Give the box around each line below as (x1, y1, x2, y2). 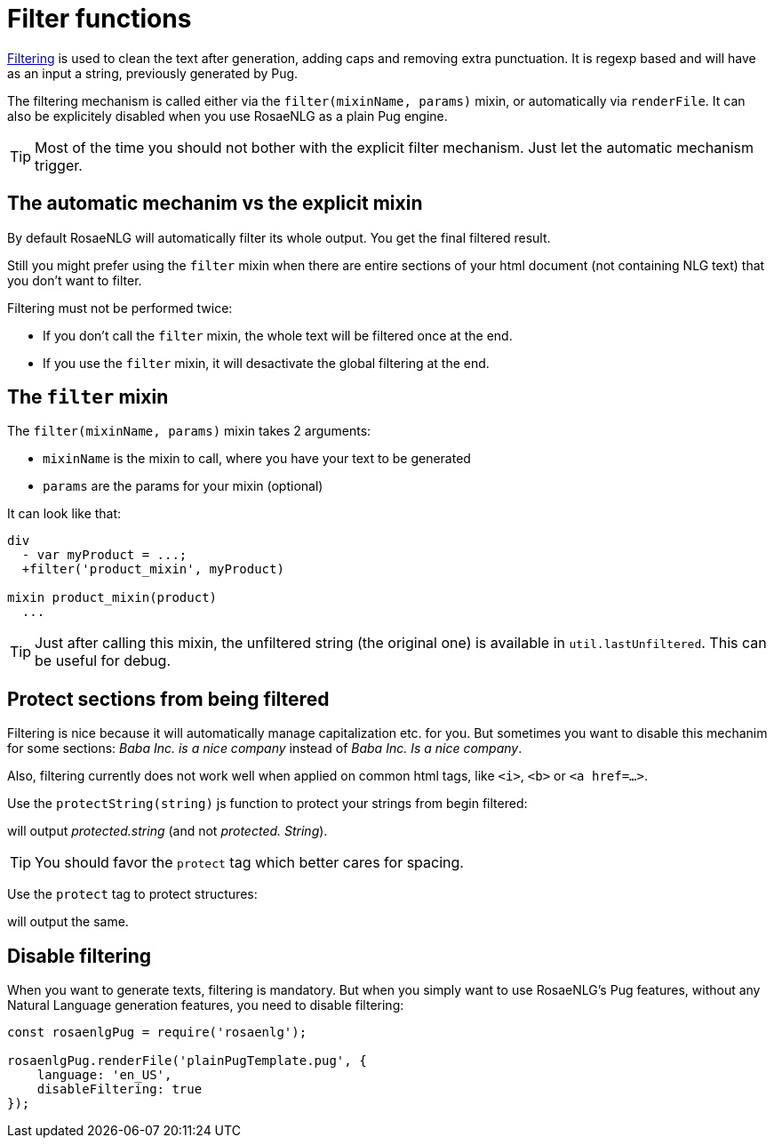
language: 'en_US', (36, 1068, 172, 1083)
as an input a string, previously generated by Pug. (7, 65, 299, 81)
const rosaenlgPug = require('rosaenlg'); (7, 1025, 307, 1040)
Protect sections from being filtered (7, 687, 330, 710)
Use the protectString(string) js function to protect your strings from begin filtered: (7, 796, 528, 812)
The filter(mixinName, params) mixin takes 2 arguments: (7, 423, 371, 439)
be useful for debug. (35, 652, 171, 670)
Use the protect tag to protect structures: (7, 886, 258, 902)
